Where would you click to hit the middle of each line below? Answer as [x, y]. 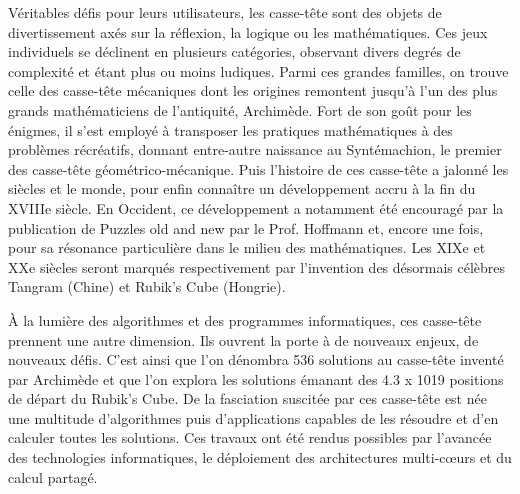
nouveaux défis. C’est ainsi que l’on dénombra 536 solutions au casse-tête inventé [256, 359]
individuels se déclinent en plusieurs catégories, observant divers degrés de [234, 51]
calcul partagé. [53, 476]
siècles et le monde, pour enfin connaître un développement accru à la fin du [242, 188]
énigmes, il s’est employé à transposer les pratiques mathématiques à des [230, 129]
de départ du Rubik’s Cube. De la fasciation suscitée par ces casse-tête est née [247, 398]
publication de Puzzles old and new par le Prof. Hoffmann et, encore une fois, [246, 227]
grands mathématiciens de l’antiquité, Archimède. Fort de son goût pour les [240, 109]
